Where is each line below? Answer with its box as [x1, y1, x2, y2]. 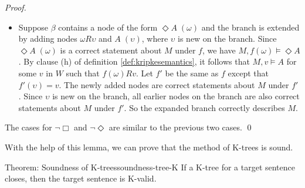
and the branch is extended [201, 21, 300, 33]
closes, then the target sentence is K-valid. [5, 172, 157, 184]
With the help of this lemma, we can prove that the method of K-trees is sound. [5, 140, 293, 153]
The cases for [5, 121, 52, 133]
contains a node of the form [58, 21, 158, 33]
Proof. [5, 1, 26, 13]
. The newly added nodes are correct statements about [59, 78, 255, 90]
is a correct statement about [60, 43, 162, 56]
